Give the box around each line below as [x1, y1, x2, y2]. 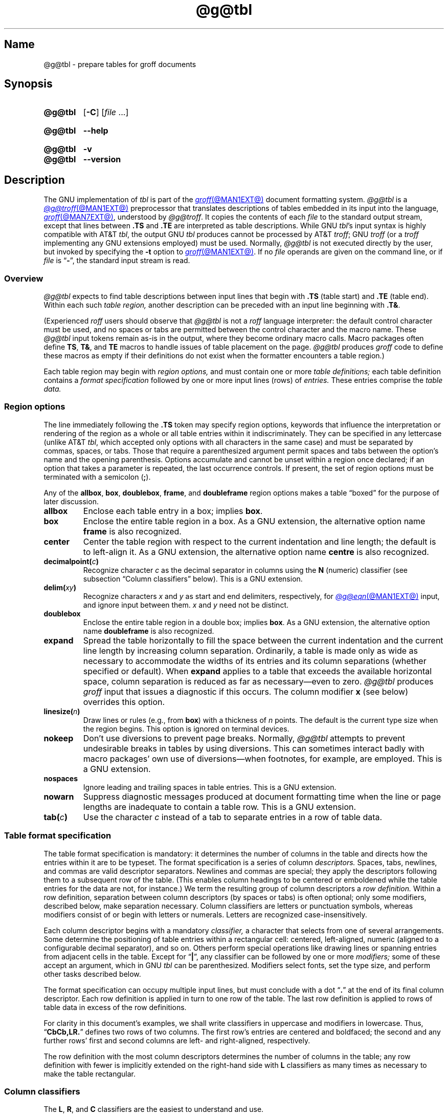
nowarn [43, 791, 74, 802]
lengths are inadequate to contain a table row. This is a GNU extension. [83, 801, 356, 812]
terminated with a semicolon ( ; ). [43, 472, 151, 481]
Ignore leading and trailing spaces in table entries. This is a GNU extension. [83, 782, 337, 791]
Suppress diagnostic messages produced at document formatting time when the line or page [83, 791, 441, 802]
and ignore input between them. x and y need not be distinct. [83, 600, 288, 609]
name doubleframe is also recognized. [83, 626, 214, 635]
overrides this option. [83, 696, 165, 707]
